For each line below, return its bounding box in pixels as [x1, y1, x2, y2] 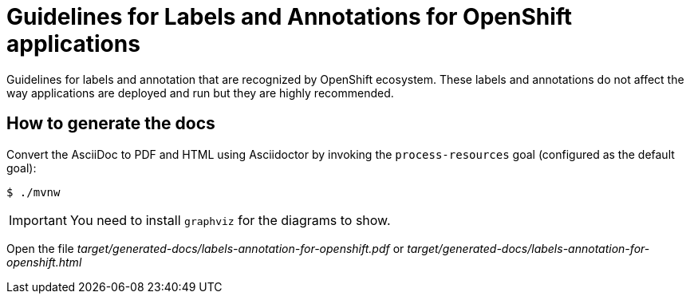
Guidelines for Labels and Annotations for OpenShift [6, 3, 573, 30]
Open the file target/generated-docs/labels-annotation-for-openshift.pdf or [6, 241, 404, 255]
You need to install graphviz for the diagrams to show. [69, 211, 391, 228]
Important [9, 211, 67, 228]
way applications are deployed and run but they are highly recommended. [6, 85, 394, 100]
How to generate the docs [6, 113, 215, 134]
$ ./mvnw [6, 185, 61, 199]
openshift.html [6, 255, 82, 269]
